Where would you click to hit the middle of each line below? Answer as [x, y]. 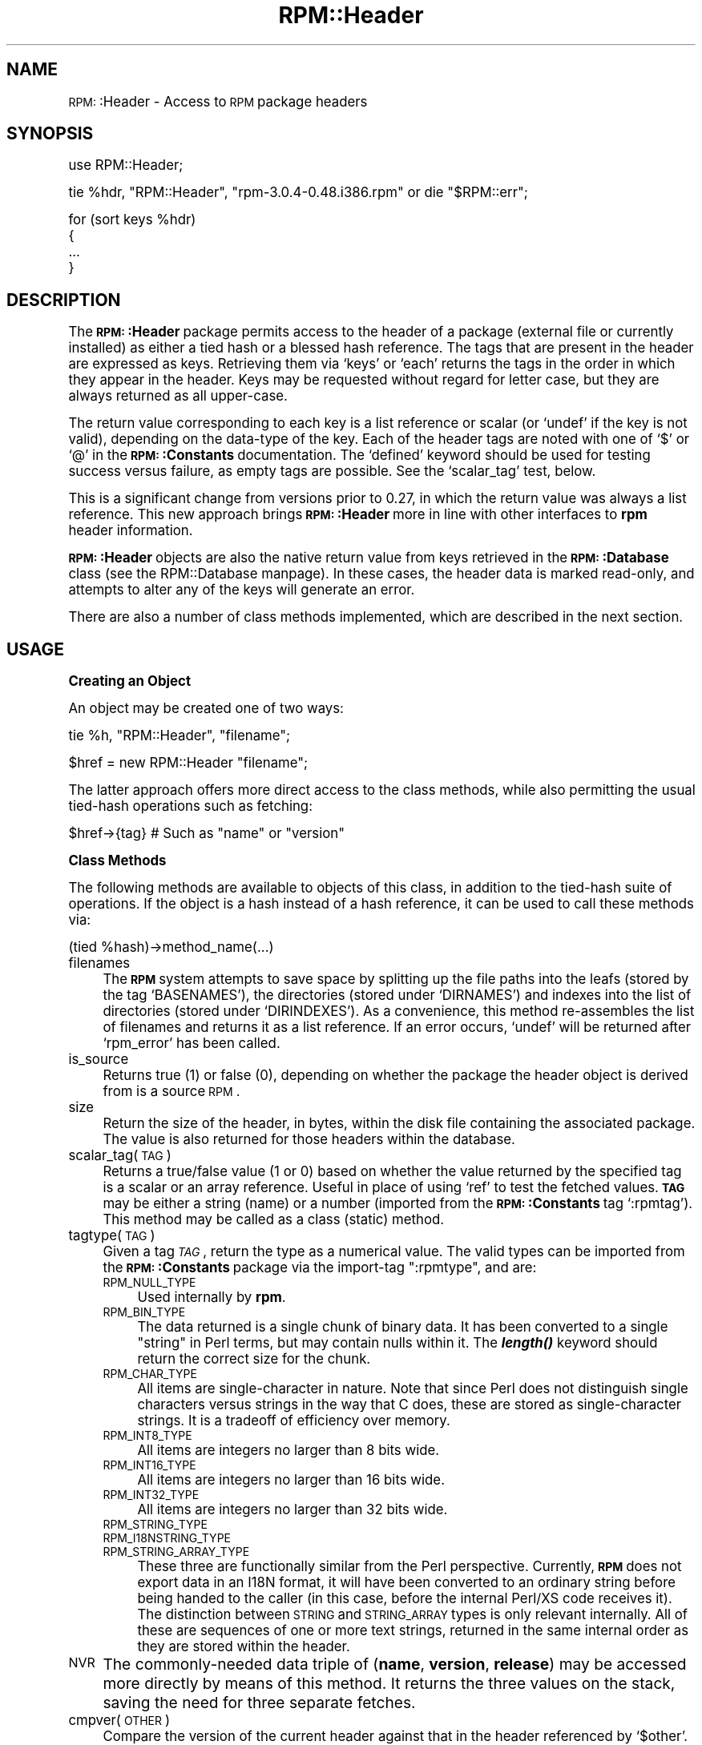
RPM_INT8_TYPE [147, 1436]
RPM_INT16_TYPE [149, 1465]
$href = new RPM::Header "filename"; [188, 763]
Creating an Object [130, 681]
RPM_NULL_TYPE [149, 1283]
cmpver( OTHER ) [119, 1721]
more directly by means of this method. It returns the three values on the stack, [389, 1684]
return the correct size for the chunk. [254, 1359]
